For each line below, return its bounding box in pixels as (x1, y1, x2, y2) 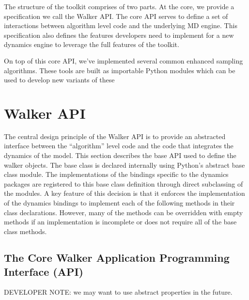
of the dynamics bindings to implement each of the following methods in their (4, 198, 235, 208)
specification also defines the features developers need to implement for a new (4, 30, 234, 40)
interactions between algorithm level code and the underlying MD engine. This (4, 20, 237, 31)
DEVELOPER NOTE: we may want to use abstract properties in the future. (4, 287, 233, 297)
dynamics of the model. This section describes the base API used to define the (4, 150, 236, 160)
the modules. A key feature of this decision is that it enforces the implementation (4, 188, 245, 198)
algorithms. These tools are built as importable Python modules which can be (4, 65, 235, 75)
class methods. (4, 226, 47, 236)
